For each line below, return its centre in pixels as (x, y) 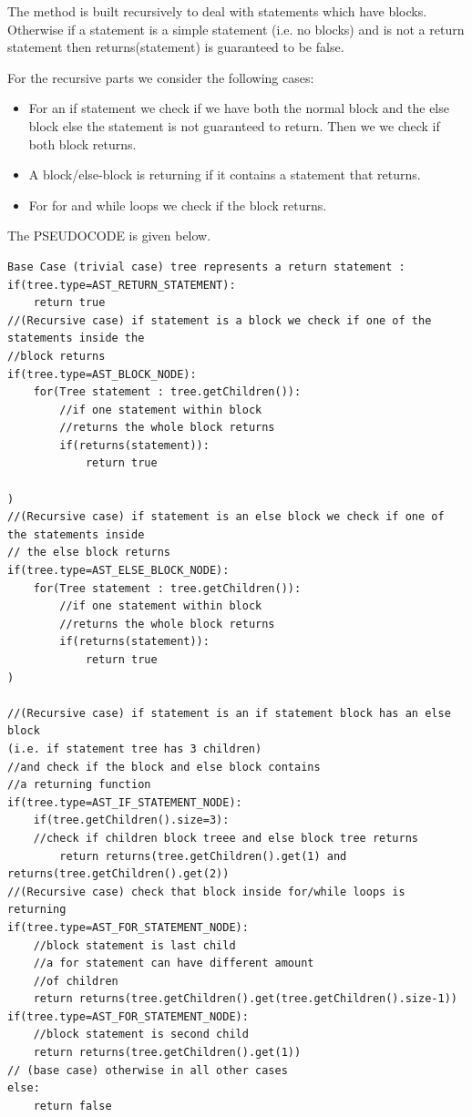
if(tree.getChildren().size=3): (131, 820)
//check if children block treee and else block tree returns (226, 838)
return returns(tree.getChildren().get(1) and (203, 856)
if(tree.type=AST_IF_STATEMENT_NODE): (125, 802)
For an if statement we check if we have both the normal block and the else (239, 108)
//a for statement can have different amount (174, 963)
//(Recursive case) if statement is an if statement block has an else (229, 713)
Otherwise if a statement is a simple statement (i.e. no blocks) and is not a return (236, 29)
